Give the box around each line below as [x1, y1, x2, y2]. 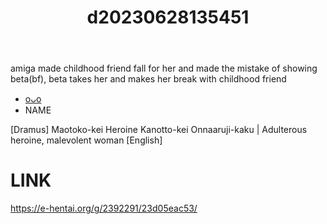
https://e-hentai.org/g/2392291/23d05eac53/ [10, 202, 198, 215]
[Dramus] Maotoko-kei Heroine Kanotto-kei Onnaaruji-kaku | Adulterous [10, 124, 308, 136]
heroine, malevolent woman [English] [10, 134, 163, 146]
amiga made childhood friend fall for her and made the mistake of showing [10, 62, 318, 75]
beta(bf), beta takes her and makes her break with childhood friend [10, 73, 287, 85]
